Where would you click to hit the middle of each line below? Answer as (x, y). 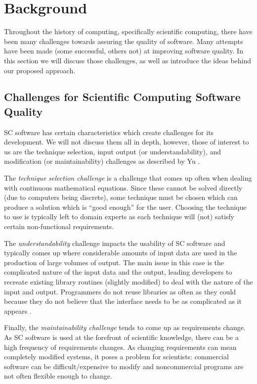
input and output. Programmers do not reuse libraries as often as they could (120, 291)
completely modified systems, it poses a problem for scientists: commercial (116, 357)
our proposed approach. (40, 70)
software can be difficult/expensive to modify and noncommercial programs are (124, 366)
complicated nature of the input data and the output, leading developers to (118, 272)
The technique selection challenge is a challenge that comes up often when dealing (128, 178)
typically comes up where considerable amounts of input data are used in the (121, 253)
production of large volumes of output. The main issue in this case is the (114, 262)
